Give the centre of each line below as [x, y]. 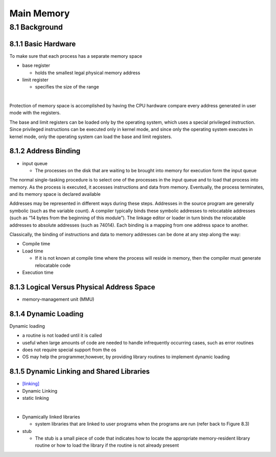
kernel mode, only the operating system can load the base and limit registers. [91, 136]
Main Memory [40, 13]
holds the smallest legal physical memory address [88, 73]
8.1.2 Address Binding [45, 151]
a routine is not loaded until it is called [62, 335]
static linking [36, 398]
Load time [33, 251]
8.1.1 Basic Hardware [43, 44]
